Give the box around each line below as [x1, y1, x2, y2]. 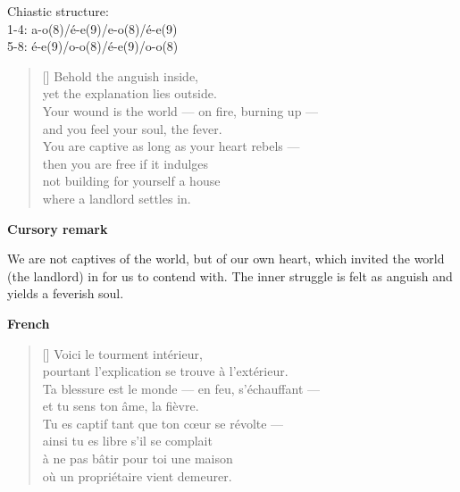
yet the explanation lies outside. [42, 84, 217, 103]
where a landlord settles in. [42, 188, 191, 207]
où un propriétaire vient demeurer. [42, 466, 232, 485]
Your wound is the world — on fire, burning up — [42, 101, 319, 120]
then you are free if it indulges [42, 154, 209, 172]
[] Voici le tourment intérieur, [42, 344, 203, 363]
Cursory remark [7, 219, 108, 238]
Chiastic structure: [7, 2, 109, 20]
